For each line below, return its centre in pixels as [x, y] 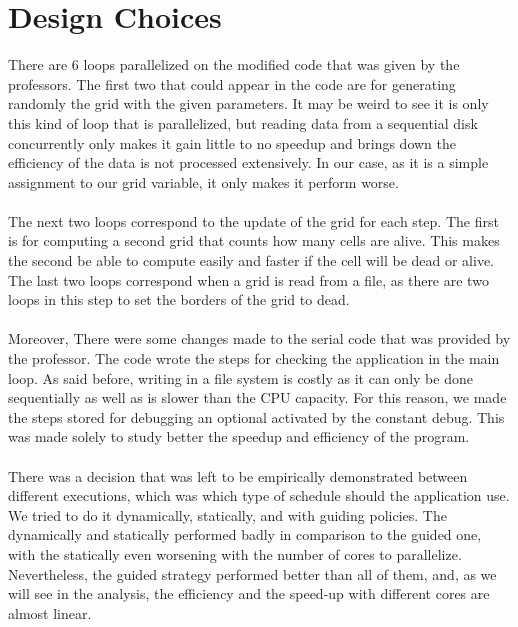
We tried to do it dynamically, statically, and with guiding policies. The [227, 514]
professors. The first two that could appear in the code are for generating [232, 83]
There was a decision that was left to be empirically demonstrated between [238, 475]
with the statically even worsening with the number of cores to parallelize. [235, 553]
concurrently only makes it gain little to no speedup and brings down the [232, 142]
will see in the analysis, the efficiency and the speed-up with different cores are [249, 593]
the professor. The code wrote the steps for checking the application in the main [254, 358]
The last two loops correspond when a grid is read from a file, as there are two [248, 279]
